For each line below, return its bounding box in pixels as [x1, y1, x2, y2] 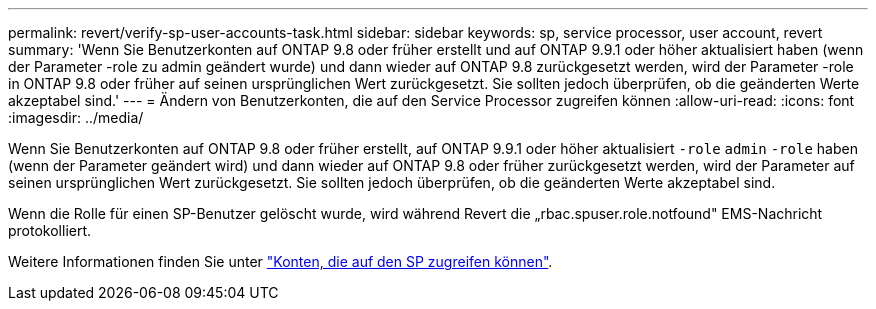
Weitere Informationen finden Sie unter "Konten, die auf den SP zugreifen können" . [8, 253, 553, 270]
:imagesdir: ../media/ [8, 109, 144, 126]
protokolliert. [8, 222, 92, 239]
